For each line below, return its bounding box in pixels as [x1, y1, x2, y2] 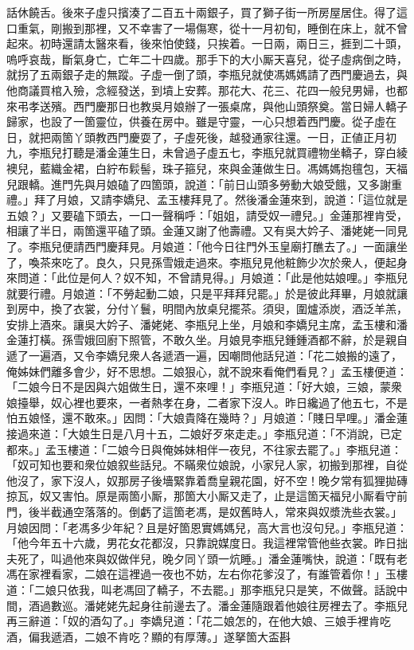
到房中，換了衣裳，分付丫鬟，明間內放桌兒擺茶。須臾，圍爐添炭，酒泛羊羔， [6, 300, 408, 317]
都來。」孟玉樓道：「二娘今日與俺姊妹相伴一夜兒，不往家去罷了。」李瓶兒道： [6, 441, 402, 457]
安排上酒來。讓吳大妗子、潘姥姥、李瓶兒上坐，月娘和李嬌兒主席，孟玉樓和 [6, 315, 396, 332]
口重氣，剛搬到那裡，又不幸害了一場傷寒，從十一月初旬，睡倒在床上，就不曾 [6, 19, 408, 36]
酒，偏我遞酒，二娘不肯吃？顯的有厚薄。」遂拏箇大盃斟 [6, 628, 291, 644]
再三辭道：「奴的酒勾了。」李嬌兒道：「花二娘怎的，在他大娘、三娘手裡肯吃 [6, 613, 391, 629]
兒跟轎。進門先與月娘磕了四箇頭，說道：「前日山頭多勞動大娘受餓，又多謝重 [6, 175, 402, 192]
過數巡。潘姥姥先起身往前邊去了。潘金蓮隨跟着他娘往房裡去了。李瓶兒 [39, 597, 408, 613]
